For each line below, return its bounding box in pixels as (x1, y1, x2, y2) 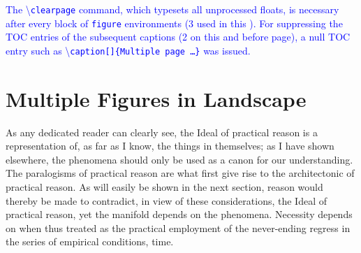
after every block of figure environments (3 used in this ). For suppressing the (6, 15, 343, 30)
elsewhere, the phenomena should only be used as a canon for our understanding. (6, 152, 353, 166)
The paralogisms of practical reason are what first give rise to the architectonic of (6, 166, 355, 180)
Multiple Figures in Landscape (6, 84, 307, 113)
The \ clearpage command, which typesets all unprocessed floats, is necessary (6, 2, 339, 16)
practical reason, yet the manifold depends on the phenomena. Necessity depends (6, 207, 353, 222)
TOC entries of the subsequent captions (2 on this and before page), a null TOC (6, 29, 351, 44)
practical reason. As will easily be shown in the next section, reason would (6, 180, 323, 194)
